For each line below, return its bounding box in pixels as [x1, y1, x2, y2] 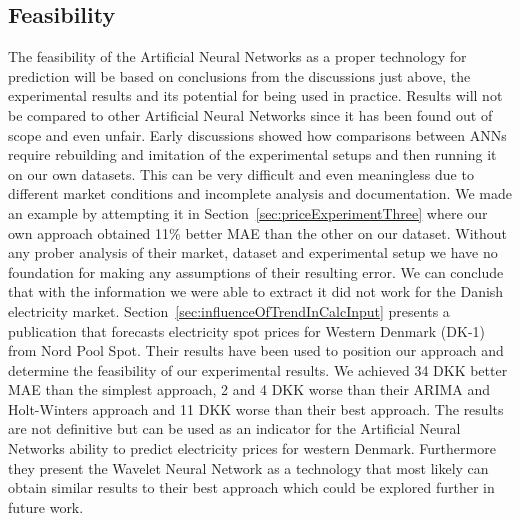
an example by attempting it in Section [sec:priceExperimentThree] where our [8, 202, 488, 223]
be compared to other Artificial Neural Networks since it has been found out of [8, 104, 493, 125]
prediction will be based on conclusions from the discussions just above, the [8, 65, 471, 86]
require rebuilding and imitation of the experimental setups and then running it [8, 144, 497, 165]
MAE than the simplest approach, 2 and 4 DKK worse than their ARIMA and [8, 379, 491, 400]
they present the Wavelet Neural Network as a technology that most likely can [8, 457, 489, 478]
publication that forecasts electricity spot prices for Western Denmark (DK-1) [8, 320, 486, 341]
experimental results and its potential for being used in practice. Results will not [8, 85, 503, 106]
